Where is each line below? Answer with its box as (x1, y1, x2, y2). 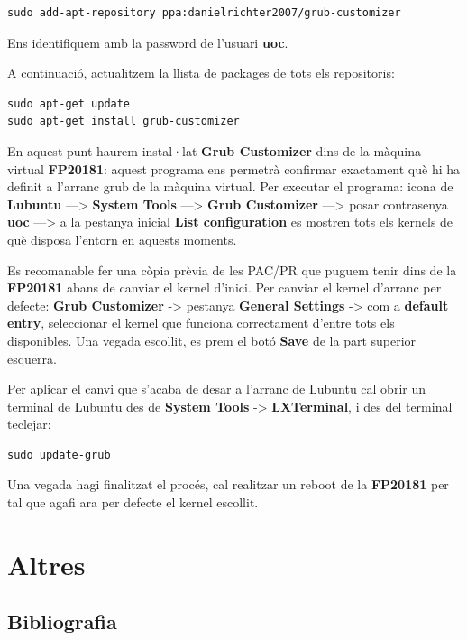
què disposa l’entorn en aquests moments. (7, 229, 237, 248)
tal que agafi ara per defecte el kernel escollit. (7, 493, 259, 512)
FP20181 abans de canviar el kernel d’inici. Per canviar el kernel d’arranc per (7, 278, 442, 297)
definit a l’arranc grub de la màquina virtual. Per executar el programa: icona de (7, 177, 453, 196)
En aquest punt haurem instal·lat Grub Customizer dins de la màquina (7, 141, 421, 160)
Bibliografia (7, 608, 117, 635)
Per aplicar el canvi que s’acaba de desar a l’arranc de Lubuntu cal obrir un (7, 379, 426, 398)
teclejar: (7, 414, 51, 433)
